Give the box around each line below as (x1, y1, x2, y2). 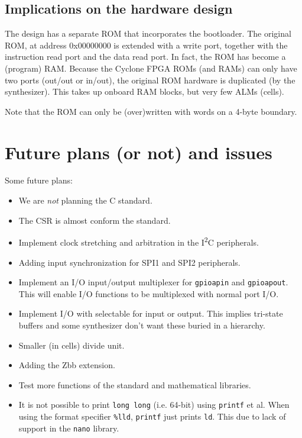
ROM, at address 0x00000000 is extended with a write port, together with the (5, 38, 288, 51)
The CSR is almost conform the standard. (18, 214, 171, 226)
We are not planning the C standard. (18, 194, 152, 207)
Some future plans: (5, 174, 73, 186)
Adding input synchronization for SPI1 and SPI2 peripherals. (18, 256, 241, 268)
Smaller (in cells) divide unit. (18, 339, 125, 351)
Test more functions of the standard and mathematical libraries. (18, 378, 251, 391)
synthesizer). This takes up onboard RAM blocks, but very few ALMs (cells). (5, 85, 284, 98)
